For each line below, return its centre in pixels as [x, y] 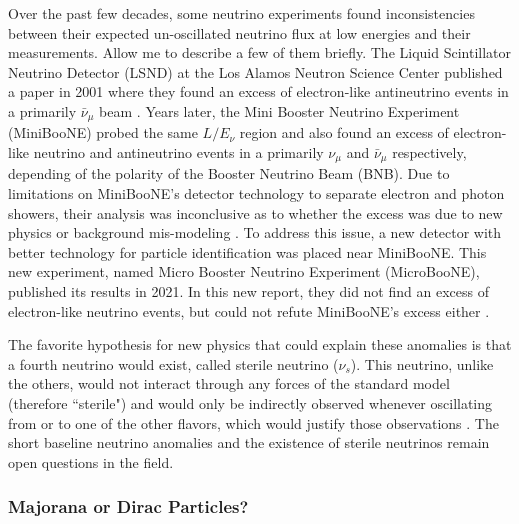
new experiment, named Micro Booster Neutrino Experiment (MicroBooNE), [244, 271]
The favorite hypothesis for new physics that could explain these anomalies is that [260, 344]
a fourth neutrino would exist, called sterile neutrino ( [173, 363]
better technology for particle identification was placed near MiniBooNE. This [247, 251]
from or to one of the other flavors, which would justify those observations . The [253, 422]
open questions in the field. [91, 461]
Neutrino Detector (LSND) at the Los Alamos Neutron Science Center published [255, 71]
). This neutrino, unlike [422, 363]
